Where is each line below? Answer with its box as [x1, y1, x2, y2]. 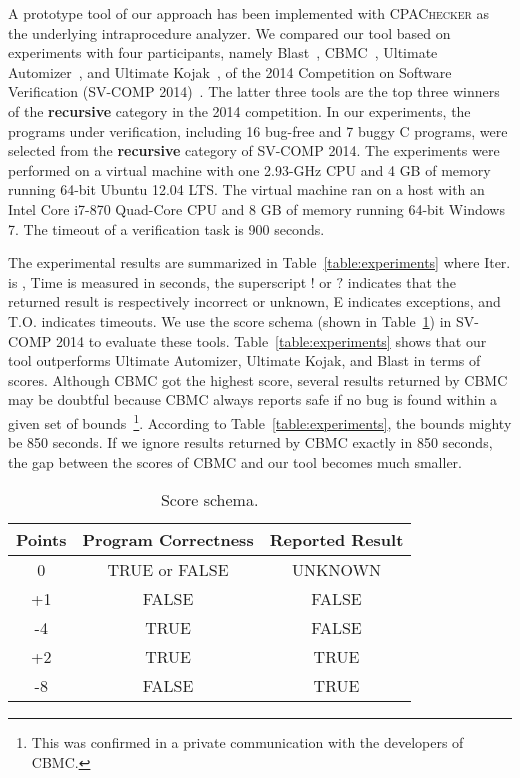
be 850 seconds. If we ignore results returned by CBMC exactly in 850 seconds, [8, 432, 493, 453]
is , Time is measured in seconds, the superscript [8, 271, 307, 292]
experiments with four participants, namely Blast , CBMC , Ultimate [8, 42, 438, 63]
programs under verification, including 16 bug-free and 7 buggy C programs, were [8, 120, 508, 141]
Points [16, 528, 67, 552]
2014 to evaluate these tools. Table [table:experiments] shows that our [56, 330, 487, 351]
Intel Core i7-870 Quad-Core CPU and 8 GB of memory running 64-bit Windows [8, 198, 505, 219]
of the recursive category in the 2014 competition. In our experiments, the [8, 100, 471, 121]
